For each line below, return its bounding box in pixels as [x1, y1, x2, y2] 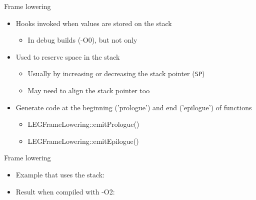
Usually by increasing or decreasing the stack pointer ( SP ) [27, 68, 205, 79]
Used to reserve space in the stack [15, 51, 120, 62]
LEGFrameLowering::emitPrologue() [27, 119, 139, 129]
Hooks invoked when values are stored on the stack [15, 18, 172, 28]
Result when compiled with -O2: [15, 186, 115, 196]
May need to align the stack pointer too [27, 85, 150, 96]
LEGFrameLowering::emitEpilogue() [27, 135, 139, 146]
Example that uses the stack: [15, 169, 105, 179]
